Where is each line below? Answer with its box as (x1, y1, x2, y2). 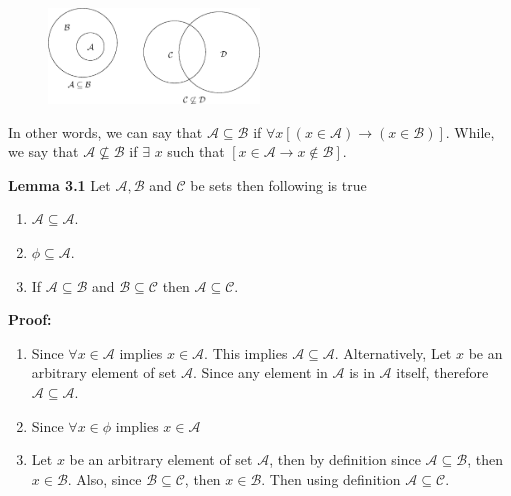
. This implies (204, 342, 288, 363)
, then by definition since (269, 449, 421, 470)
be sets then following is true (190, 174, 367, 195)
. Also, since (67, 468, 142, 489)
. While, (445, 121, 495, 142)
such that (167, 141, 225, 162)
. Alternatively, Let (334, 342, 452, 363)
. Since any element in (192, 362, 328, 383)
